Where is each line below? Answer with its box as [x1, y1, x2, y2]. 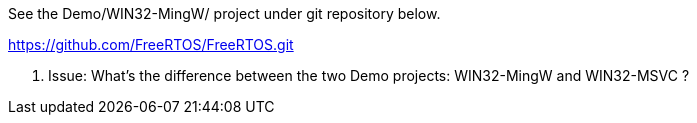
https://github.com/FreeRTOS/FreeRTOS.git [8, 36, 294, 53]
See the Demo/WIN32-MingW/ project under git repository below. [8, 5, 441, 22]
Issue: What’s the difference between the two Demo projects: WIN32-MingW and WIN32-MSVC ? [48, 67, 690, 84]
